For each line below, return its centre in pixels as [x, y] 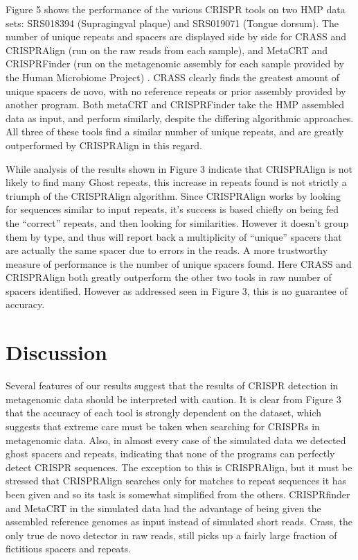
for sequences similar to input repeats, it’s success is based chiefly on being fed [172, 209]
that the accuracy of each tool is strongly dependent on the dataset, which [164, 413]
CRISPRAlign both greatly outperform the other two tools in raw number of [169, 277]
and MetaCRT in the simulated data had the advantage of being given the [163, 508]
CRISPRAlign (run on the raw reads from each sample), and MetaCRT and [167, 50]
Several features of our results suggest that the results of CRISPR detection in [172, 385]
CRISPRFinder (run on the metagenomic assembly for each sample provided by [175, 63]
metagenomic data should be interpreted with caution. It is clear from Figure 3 [173, 399]
